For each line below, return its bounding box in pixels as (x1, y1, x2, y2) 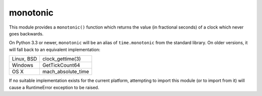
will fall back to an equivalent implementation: (9, 47, 100, 52)
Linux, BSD (12, 56, 37, 63)
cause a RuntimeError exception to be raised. (9, 84, 99, 90)
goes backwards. (9, 31, 44, 36)
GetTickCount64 (42, 62, 80, 69)
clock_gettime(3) (42, 56, 81, 63)
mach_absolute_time (42, 68, 89, 75)
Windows (12, 62, 33, 69)
